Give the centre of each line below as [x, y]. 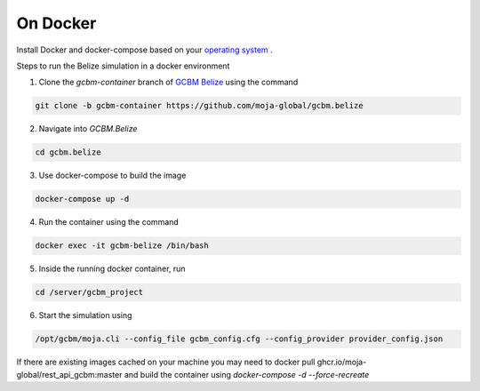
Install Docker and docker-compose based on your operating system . [144, 50]
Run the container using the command [109, 222]
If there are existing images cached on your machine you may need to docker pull [166, 362]
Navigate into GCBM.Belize [88, 129]
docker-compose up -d [82, 199]
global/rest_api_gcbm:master [69, 374]
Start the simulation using [85, 315]
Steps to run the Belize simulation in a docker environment [123, 66]
